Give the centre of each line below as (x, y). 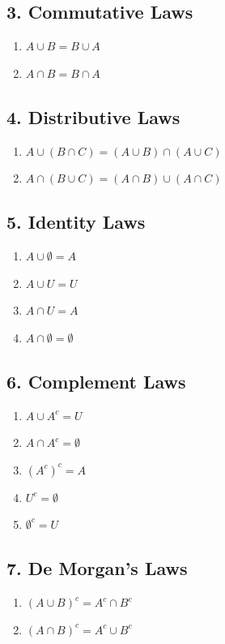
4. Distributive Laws (93, 116)
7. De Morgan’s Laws (97, 568)
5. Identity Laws (76, 222)
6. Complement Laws (96, 381)
